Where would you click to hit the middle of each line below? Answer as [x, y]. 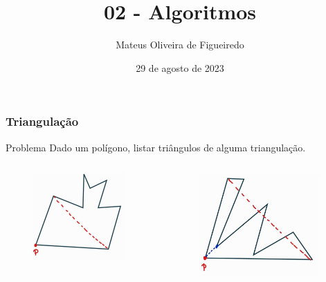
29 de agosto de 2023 [180, 67]
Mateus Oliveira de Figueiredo [180, 45]
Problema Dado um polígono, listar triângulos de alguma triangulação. [156, 147]
